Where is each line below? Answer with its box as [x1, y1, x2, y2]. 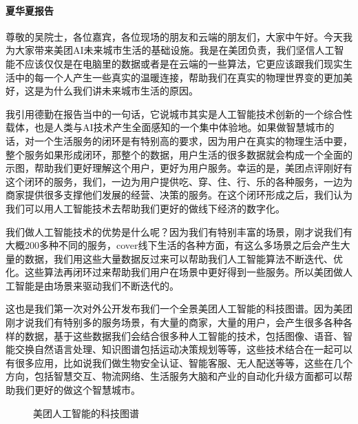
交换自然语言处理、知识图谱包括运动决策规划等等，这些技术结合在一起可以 [14, 342, 352, 356]
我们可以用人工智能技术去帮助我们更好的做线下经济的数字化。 [6, 201, 285, 215]
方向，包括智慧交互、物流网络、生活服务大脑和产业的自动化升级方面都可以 [6, 369, 343, 383]
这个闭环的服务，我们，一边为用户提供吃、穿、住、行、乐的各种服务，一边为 [6, 174, 352, 188]
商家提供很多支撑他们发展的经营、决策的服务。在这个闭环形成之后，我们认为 [6, 188, 352, 202]
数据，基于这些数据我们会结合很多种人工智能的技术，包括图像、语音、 [24, 328, 343, 343]
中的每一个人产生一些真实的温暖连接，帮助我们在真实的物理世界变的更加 [14, 70, 343, 84]
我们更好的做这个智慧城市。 [14, 383, 140, 397]
